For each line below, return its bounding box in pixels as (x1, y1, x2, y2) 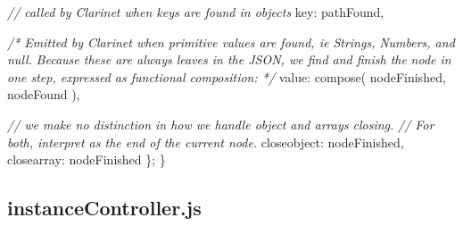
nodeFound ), (7, 85, 80, 104)
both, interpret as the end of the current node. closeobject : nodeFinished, (7, 132, 404, 151)
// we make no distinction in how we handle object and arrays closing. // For (7, 114, 434, 133)
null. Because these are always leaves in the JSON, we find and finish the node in (7, 50, 451, 69)
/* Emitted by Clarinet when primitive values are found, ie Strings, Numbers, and (7, 32, 455, 51)
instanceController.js (7, 194, 202, 222)
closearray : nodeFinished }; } (7, 150, 166, 169)
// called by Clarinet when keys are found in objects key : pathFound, (7, 3, 384, 21)
